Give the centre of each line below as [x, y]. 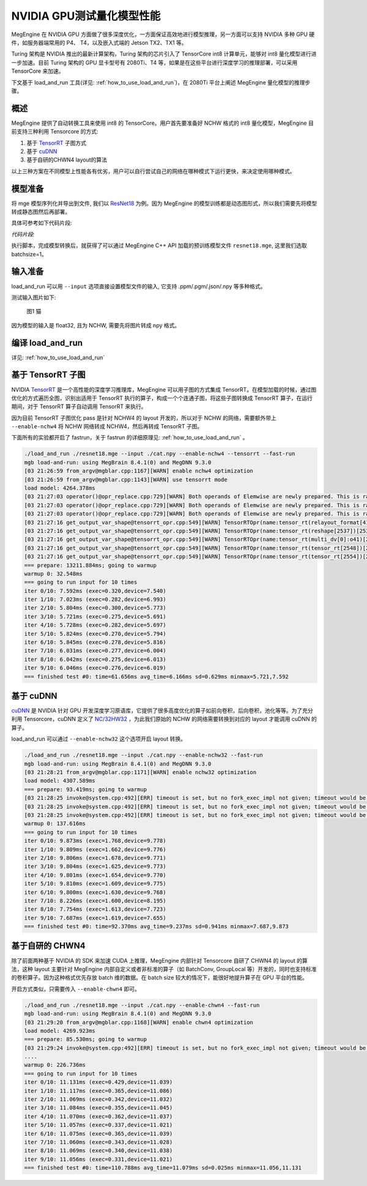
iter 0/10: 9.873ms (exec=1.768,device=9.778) [95, 841]
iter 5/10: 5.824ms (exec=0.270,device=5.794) [95, 634]
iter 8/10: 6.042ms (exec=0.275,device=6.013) [95, 659]
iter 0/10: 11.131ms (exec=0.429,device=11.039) [98, 1082]
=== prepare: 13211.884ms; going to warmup [91, 565]
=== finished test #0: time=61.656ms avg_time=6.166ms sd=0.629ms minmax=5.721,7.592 [156, 677]
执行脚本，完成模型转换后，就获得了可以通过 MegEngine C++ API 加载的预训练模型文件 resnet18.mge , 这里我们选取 [159, 245]
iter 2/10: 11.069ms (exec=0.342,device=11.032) [98, 1099]
